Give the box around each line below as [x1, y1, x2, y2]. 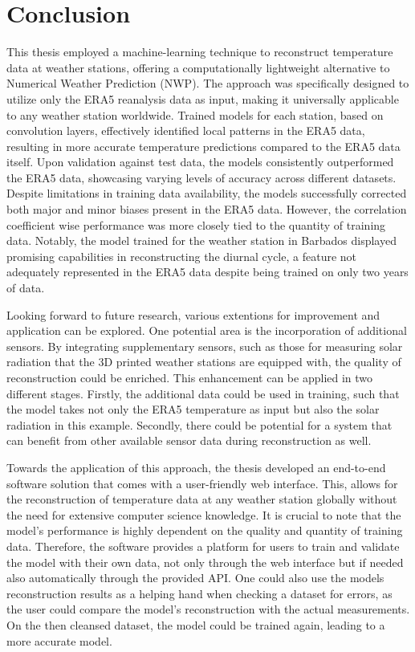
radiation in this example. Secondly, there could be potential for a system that [6, 416, 393, 433]
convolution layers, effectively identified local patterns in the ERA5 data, [6, 122, 365, 139]
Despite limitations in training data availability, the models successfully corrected [6, 185, 407, 202]
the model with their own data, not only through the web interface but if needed [6, 553, 404, 570]
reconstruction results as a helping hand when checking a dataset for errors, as [6, 585, 393, 601]
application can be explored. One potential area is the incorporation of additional [6, 322, 407, 339]
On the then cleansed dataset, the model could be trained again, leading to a [6, 616, 385, 633]
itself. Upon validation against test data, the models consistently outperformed [6, 153, 394, 170]
